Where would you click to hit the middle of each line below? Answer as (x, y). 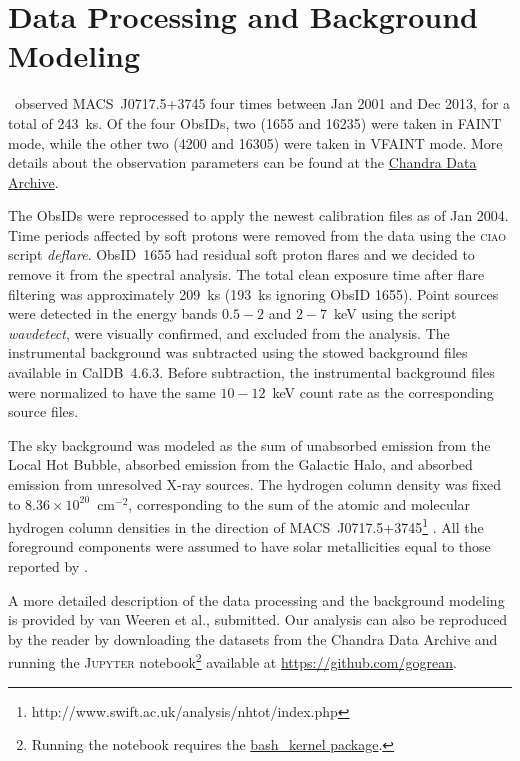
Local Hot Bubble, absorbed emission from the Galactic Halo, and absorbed (240, 464)
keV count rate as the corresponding (383, 391)
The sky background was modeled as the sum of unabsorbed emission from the (249, 444)
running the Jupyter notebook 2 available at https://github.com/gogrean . (232, 661)
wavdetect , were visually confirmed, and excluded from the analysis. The (229, 332)
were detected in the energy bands (113, 313)
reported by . (48, 566)
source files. (43, 411)
